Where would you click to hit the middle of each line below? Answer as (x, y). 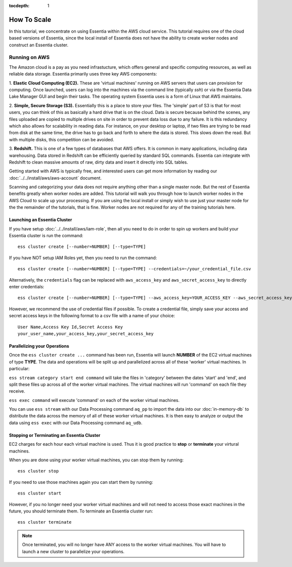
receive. (17, 391)
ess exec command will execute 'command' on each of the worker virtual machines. (94, 400)
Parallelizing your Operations (39, 346)
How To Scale (30, 19)
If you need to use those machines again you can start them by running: (81, 482)
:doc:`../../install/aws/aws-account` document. (55, 178)
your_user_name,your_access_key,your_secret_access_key (86, 333)
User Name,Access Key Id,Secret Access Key (70, 327)
